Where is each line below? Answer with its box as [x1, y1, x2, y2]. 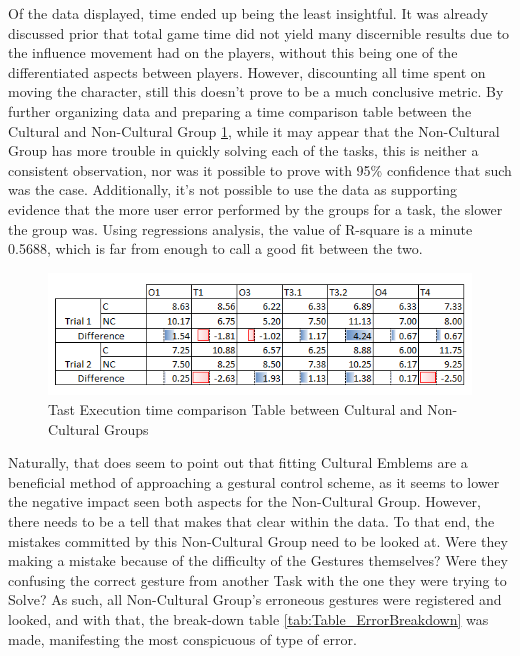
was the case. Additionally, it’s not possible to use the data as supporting [8, 179, 458, 200]
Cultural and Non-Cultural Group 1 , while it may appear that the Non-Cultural [8, 120, 500, 141]
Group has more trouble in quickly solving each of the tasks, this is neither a [8, 140, 479, 161]
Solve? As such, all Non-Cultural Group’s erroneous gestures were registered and [8, 589, 502, 610]
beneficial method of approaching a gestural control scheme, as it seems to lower [8, 471, 500, 492]
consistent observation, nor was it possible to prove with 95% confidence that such [8, 159, 512, 180]
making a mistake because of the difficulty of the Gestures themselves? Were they [8, 550, 508, 571]
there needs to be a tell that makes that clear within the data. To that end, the [8, 510, 495, 531]
